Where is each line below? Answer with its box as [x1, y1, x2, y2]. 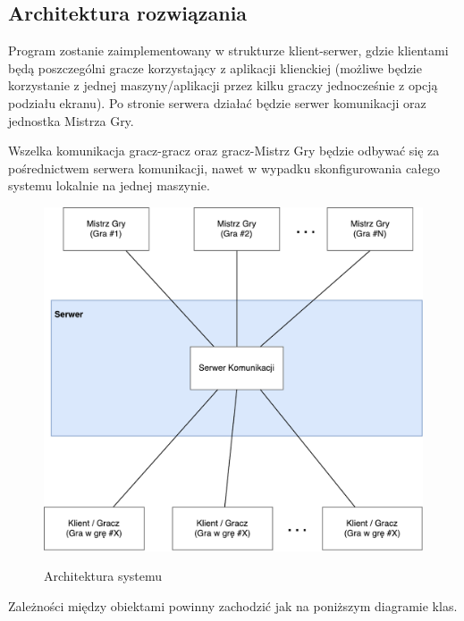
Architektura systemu [44, 566, 163, 585]
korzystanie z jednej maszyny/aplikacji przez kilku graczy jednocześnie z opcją [8, 76, 438, 95]
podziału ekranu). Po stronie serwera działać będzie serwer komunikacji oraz [8, 93, 426, 112]
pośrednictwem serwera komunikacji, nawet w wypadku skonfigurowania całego [8, 158, 441, 177]
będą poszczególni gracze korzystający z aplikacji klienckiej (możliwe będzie [8, 58, 422, 77]
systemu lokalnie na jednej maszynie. [8, 176, 210, 195]
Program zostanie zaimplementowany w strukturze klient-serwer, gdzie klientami [8, 41, 449, 60]
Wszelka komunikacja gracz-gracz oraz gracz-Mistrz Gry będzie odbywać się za [8, 141, 440, 160]
